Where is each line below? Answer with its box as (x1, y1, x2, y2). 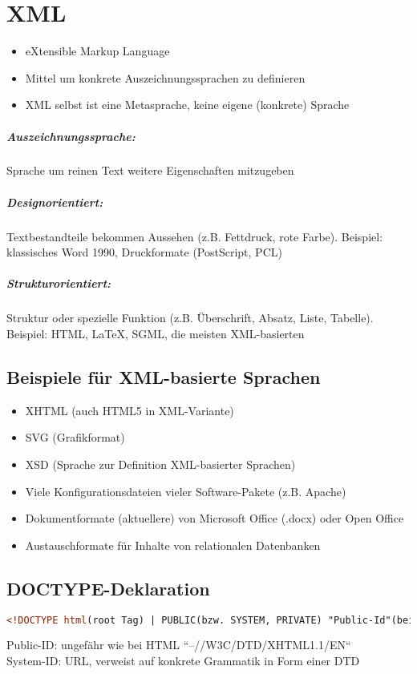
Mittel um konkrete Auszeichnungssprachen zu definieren (25, 69, 306, 86)
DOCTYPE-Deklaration (6, 575, 210, 600)
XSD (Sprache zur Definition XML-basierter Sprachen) (25, 455, 296, 472)
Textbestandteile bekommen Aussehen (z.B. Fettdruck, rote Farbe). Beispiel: (6, 228, 383, 244)
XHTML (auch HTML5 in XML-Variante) (25, 402, 234, 418)
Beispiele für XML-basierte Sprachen (6, 364, 321, 389)
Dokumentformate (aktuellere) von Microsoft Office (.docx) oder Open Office (25, 510, 404, 527)
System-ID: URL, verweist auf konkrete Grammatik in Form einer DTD (6, 652, 360, 668)
